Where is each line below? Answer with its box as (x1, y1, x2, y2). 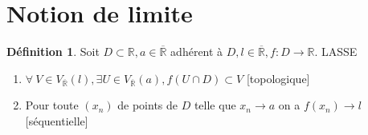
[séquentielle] (25, 113, 88, 129)
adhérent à (170, 43, 223, 60)
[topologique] (246, 69, 310, 86)
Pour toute (25, 97, 79, 113)
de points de (117, 97, 178, 113)
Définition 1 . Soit (6, 43, 100, 60)
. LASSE (314, 43, 358, 60)
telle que (194, 97, 236, 113)
